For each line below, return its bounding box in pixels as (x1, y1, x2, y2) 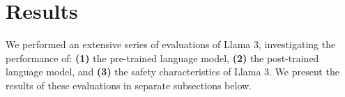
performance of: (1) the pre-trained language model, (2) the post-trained (6, 50, 319, 65)
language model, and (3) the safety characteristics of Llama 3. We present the (6, 64, 339, 79)
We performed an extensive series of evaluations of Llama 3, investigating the (6, 37, 336, 52)
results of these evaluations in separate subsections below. (6, 77, 252, 92)
